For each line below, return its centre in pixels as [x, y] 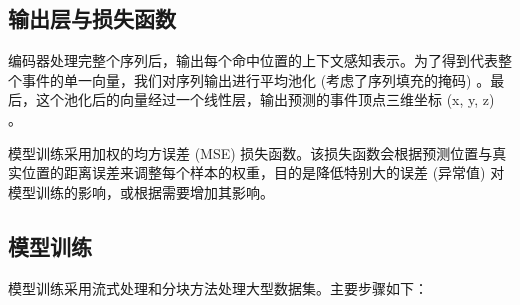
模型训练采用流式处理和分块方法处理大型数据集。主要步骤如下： [218, 287]
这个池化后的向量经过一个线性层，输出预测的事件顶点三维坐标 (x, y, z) [265, 99]
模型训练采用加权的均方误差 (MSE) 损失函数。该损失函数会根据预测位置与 [250, 152]
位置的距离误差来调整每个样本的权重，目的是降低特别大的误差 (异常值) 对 [263, 172]
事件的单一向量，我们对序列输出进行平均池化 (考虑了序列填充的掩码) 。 [256, 79]
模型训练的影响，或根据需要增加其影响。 [141, 191]
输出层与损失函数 [92, 18]
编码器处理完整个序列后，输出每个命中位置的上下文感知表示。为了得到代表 [253, 60]
